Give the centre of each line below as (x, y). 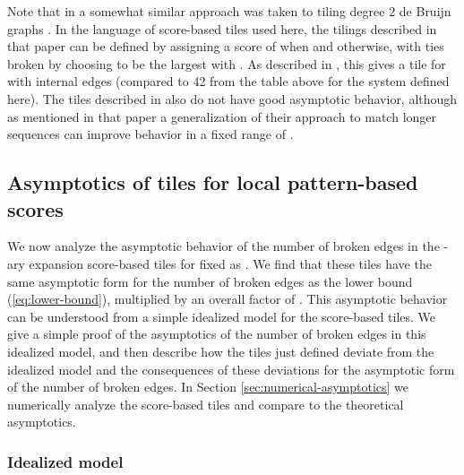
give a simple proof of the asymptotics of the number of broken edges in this (217, 334)
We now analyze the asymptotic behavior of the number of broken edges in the (223, 246)
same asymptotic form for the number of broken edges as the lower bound (210, 281)
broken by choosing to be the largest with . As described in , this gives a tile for (227, 63)
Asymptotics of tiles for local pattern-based (213, 182)
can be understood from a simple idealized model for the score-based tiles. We (222, 316)
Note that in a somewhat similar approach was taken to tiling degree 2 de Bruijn (229, 11)
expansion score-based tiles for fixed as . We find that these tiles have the (230, 263)
